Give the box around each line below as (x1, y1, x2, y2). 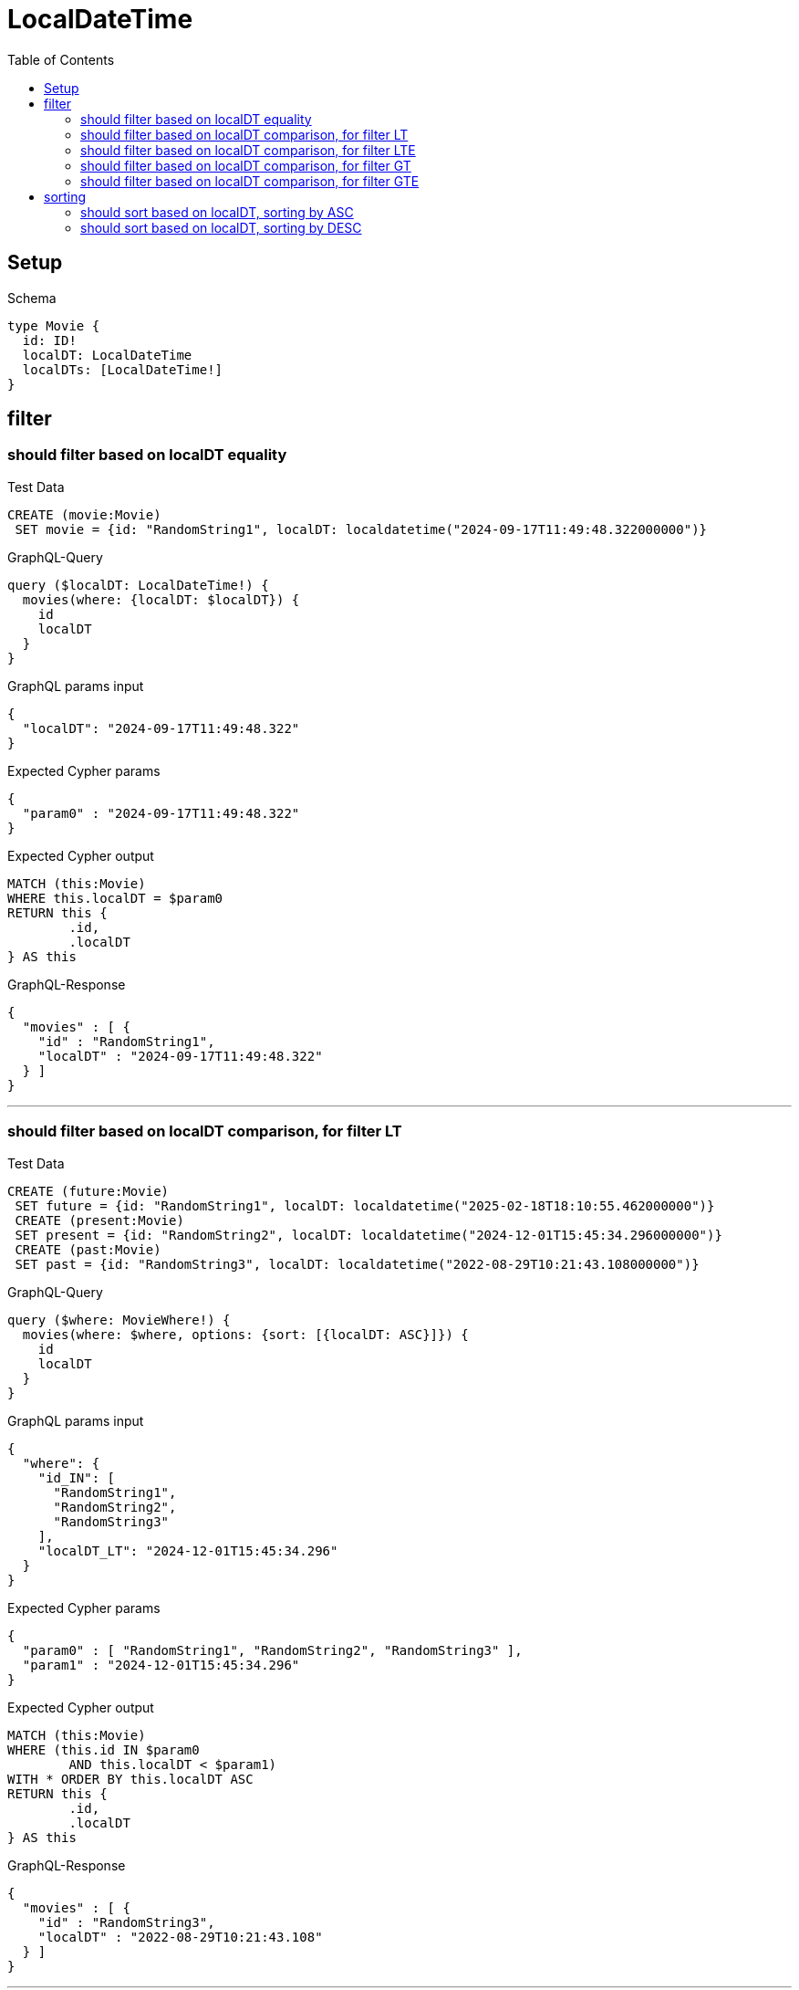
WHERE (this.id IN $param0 (7, 1742, 200, 1757)
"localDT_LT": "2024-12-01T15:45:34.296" (37, 1543, 338, 1558)
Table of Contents (7, 51, 115, 68)
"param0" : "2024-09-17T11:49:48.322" (22, 805, 300, 821)
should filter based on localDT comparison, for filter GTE (80, 173, 420, 189)
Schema (7, 289, 57, 306)
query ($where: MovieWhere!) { (7, 1312, 231, 1327)
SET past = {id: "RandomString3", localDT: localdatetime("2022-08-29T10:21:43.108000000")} (15, 1256, 700, 1272)
